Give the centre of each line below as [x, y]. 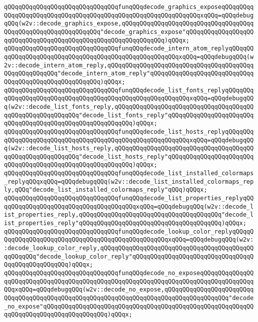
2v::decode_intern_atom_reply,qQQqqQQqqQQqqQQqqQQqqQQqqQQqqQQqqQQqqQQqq [129, 65]
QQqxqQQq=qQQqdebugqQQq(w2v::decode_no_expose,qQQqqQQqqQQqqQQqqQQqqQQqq [129, 290]
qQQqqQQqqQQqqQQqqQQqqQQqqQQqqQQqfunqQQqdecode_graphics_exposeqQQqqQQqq [129, 7]
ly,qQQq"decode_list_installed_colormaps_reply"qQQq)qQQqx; [106, 190]
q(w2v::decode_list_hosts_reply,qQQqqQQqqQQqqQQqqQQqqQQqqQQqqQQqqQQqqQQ [129, 149]
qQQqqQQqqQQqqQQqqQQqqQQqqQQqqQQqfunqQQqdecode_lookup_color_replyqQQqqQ [129, 231]
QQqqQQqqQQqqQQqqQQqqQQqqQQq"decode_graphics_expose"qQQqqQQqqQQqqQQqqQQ [129, 32]
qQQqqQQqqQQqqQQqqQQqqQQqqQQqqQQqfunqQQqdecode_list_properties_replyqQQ [129, 198]
